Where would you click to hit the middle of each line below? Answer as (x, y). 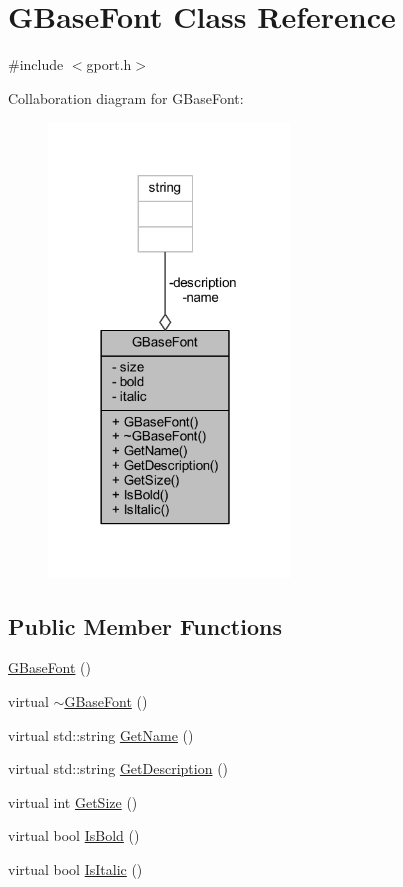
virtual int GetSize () (73, 801)
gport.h (109, 64)
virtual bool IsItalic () (75, 868)
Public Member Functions (145, 625)
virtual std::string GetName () (101, 734)
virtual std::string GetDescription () (118, 768)
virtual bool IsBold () (74, 835)
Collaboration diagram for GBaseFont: (126, 97)
